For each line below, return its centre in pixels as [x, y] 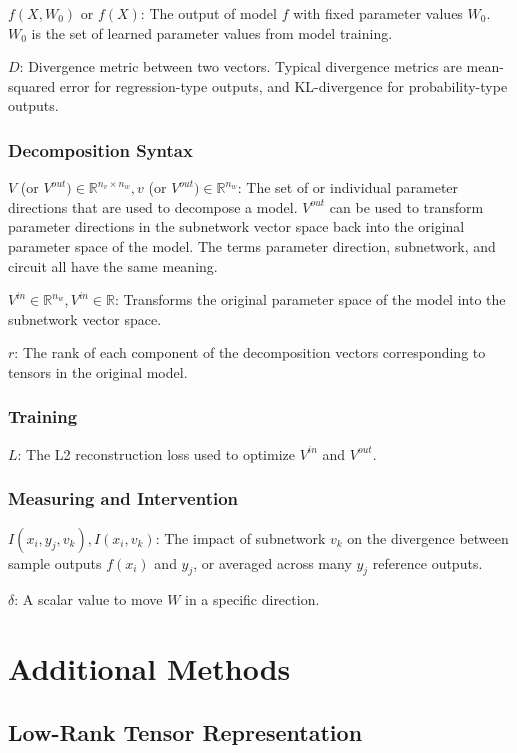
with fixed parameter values [378, 13]
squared [32, 85]
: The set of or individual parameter [348, 187]
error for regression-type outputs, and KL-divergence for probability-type [283, 85]
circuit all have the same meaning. [113, 265]
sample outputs [55, 562]
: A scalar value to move [88, 599]
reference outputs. [427, 562]
